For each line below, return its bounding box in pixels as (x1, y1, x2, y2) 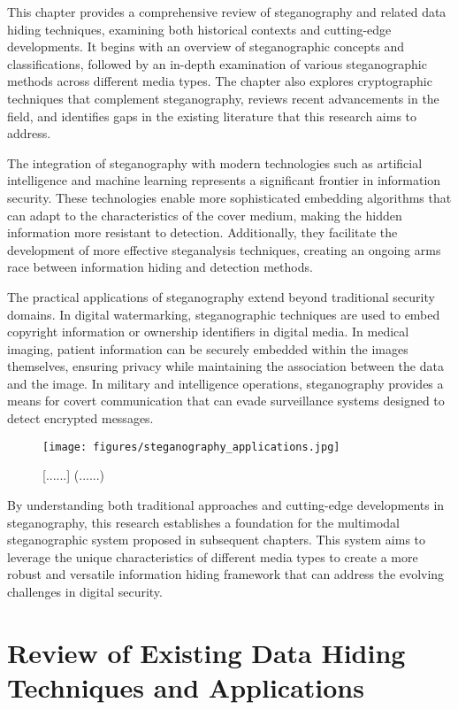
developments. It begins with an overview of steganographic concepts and (7, 37, 405, 56)
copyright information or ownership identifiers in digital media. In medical (7, 322, 409, 341)
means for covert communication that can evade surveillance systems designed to (7, 391, 445, 410)
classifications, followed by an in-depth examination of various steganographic (7, 54, 427, 73)
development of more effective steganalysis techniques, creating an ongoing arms (7, 240, 441, 259)
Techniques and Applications (7, 668, 364, 705)
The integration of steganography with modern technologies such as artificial (7, 153, 423, 172)
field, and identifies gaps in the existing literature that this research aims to (7, 106, 417, 125)
